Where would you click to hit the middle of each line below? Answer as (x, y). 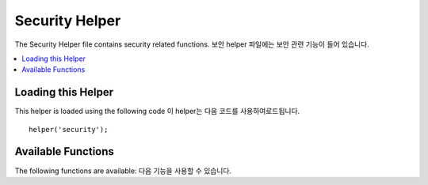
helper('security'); (69, 129)
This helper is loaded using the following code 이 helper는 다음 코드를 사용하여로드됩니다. (157, 111)
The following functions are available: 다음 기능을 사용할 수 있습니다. (123, 171)
